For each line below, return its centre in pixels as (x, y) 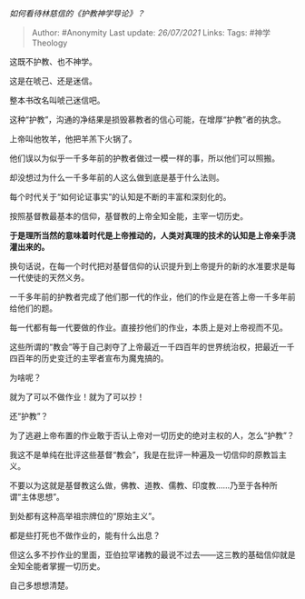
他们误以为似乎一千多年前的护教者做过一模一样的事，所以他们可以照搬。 (144, 158)
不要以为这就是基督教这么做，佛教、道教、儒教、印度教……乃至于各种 (140, 485)
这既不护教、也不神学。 (53, 61)
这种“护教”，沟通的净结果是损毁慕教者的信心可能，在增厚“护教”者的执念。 (148, 120)
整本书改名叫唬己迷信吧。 (57, 100)
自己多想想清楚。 (41, 585)
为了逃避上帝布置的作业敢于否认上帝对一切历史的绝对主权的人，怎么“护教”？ (152, 435)
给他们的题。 (33, 308)
